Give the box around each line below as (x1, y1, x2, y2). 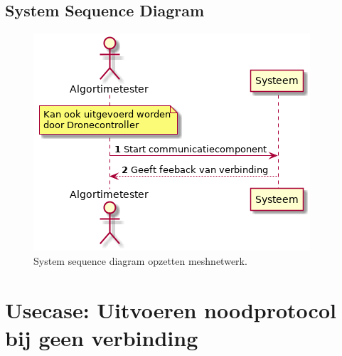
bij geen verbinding (5, 323, 198, 352)
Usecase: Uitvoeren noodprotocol (5, 295, 336, 324)
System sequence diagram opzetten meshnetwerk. (33, 253, 247, 268)
